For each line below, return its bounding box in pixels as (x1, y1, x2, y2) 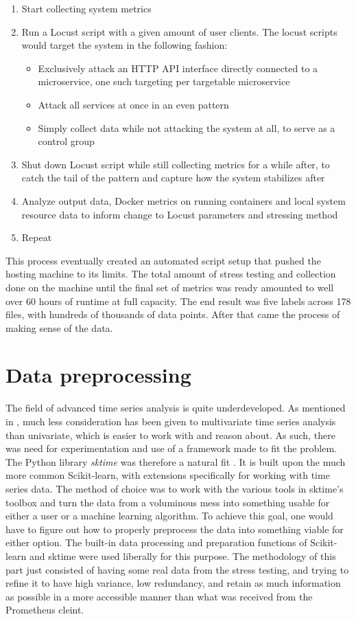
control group (38, 134, 95, 148)
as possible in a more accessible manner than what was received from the (5, 589, 313, 603)
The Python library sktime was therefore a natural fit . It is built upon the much (5, 454, 346, 469)
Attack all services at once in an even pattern (38, 97, 229, 111)
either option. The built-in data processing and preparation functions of (5, 535, 307, 550)
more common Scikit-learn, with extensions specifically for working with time (5, 468, 330, 482)
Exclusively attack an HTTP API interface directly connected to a (38, 60, 318, 75)
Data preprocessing (5, 361, 191, 389)
